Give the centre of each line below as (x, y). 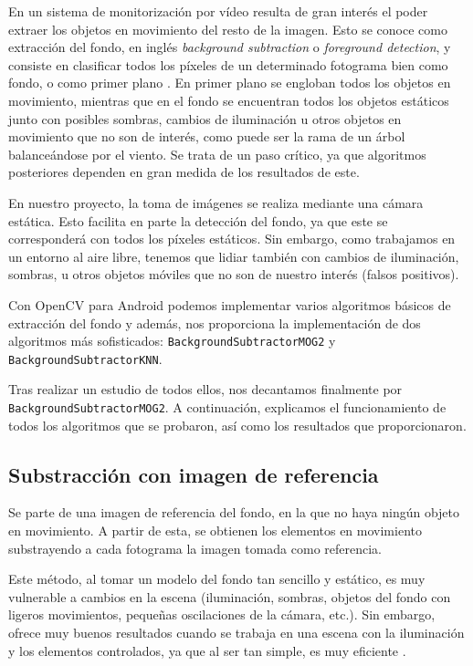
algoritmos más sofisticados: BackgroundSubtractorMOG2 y (172, 341)
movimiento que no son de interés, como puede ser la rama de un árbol (207, 136)
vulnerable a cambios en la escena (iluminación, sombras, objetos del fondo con (230, 596)
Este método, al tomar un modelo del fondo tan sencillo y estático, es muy (217, 579)
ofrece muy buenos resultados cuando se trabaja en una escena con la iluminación (236, 633)
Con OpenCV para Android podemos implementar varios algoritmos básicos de (230, 304)
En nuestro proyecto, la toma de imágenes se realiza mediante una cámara (216, 202)
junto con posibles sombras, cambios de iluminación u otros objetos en (205, 118)
